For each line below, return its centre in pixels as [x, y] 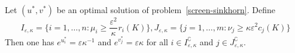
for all [157, 41]
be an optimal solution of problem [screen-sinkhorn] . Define [166, 10]
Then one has [30, 41]
